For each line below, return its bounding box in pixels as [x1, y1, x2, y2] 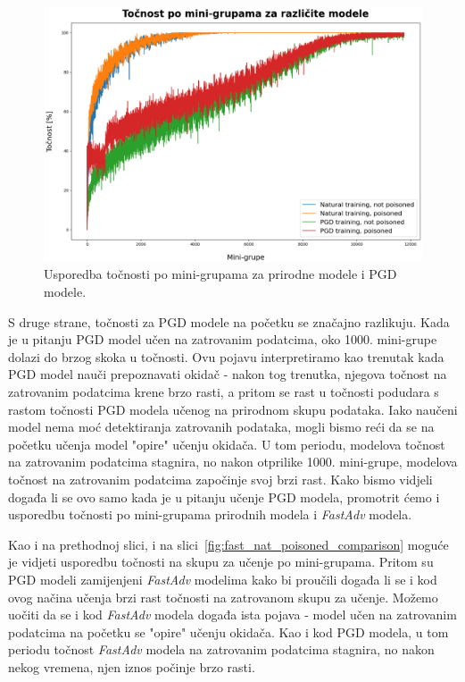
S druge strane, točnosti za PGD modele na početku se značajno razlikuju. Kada [8, 312, 450, 331]
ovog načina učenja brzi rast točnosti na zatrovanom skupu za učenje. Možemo [8, 587, 438, 606]
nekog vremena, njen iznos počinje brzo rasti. [8, 657, 255, 676]
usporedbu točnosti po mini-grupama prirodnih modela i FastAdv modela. [8, 505, 412, 524]
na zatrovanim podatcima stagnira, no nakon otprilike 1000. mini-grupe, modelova [8, 452, 458, 471]
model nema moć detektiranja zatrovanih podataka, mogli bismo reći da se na [8, 417, 435, 436]
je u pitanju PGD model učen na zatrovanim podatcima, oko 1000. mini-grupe [8, 330, 437, 349]
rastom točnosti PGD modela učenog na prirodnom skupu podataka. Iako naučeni [8, 400, 458, 418]
